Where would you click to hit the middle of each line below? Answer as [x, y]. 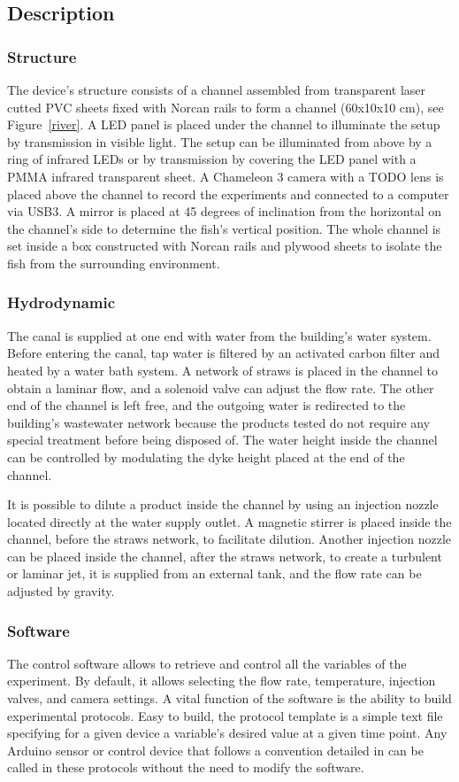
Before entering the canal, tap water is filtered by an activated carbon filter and [223, 353]
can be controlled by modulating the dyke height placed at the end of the [206, 457]
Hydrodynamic [61, 302]
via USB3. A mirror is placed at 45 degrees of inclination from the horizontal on [224, 211]
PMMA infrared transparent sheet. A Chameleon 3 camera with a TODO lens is [226, 176]
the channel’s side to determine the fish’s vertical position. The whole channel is [224, 228]
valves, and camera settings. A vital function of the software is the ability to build [229, 698]
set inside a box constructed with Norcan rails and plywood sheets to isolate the [225, 246]
